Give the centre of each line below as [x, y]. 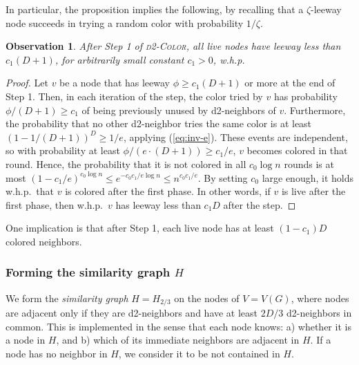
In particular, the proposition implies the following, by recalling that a [155, 9]
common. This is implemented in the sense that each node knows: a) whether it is [178, 326]
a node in [26, 340]
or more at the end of [290, 83]
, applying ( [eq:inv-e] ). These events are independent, [235, 137]
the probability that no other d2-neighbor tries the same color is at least [159, 123]
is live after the [313, 191]
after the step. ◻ [260, 204]
